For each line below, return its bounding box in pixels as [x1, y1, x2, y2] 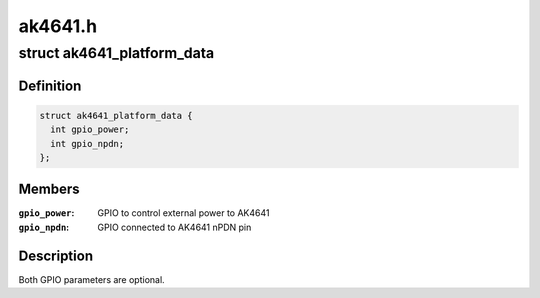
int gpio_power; [50, 124, 130, 135]
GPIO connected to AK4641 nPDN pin [97, 221, 252, 233]
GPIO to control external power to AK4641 [97, 207, 270, 219]
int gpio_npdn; [50, 138, 125, 149]
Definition [18, 77, 82, 94]
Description [18, 247, 94, 264]
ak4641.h [18, 15, 98, 37]
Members [18, 181, 80, 198]
